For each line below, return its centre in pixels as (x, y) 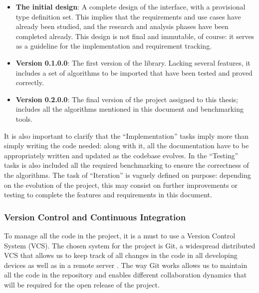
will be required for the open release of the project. (82, 284)
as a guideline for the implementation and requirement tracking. (114, 46)
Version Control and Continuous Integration (95, 217)
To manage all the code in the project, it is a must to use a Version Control (120, 235)
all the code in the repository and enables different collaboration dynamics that (126, 275)
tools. (24, 118)
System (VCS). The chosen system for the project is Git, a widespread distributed (130, 245)
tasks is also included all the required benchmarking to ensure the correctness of (127, 165)
